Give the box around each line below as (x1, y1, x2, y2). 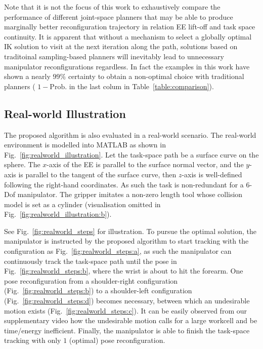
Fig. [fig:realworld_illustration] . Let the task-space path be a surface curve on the (4, 149, 259, 160)
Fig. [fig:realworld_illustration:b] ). (4, 209, 112, 219)
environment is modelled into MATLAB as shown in (4, 139, 166, 150)
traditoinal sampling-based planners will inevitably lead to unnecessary (4, 51, 224, 61)
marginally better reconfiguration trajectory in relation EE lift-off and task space (4, 21, 255, 32)
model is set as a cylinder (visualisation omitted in (4, 199, 161, 209)
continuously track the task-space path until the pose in (4, 255, 177, 266)
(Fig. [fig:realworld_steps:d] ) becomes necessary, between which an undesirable (4, 295, 250, 306)
